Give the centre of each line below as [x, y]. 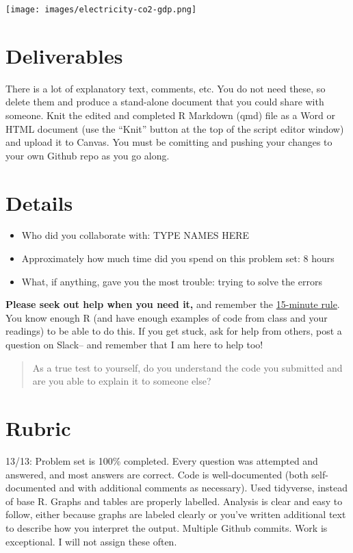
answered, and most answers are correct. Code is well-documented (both [157, 474]
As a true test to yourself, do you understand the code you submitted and [187, 367]
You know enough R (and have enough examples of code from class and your [167, 317]
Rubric [38, 428]
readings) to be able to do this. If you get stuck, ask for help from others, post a [174, 331]
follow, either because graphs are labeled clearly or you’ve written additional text [176, 514]
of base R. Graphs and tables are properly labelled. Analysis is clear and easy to [174, 501]
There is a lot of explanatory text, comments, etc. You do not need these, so [166, 88]
